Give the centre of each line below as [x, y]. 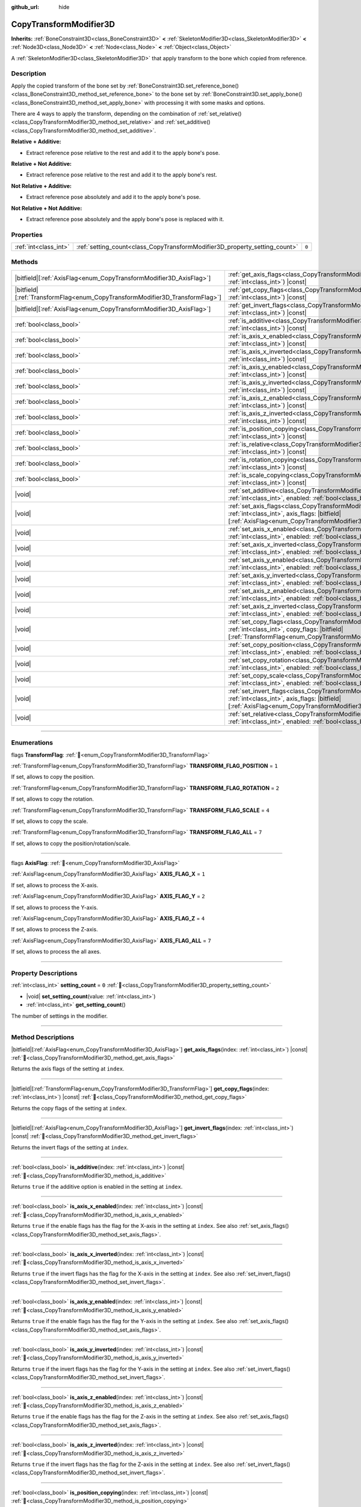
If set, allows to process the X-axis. [55, 885]
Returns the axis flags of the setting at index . [68, 1069]
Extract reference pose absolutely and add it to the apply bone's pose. [113, 197]
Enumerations [32, 743]
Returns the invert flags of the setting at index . [70, 1147]
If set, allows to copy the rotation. [53, 799]
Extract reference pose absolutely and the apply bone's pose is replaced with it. [125, 219]
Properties [27, 234]
